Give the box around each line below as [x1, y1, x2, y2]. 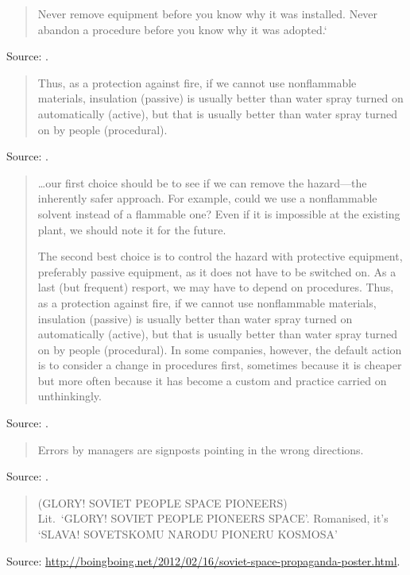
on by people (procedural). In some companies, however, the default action [37, 341, 402, 357]
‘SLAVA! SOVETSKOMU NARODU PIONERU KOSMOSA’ [37, 526, 338, 542]
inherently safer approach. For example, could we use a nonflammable [37, 190, 377, 206]
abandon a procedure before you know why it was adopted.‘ [37, 21, 327, 37]
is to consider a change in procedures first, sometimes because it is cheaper [37, 357, 402, 373]
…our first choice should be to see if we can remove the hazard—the [37, 174, 367, 191]
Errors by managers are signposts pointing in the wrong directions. [37, 441, 364, 457]
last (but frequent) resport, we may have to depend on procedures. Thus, [37, 279, 394, 295]
